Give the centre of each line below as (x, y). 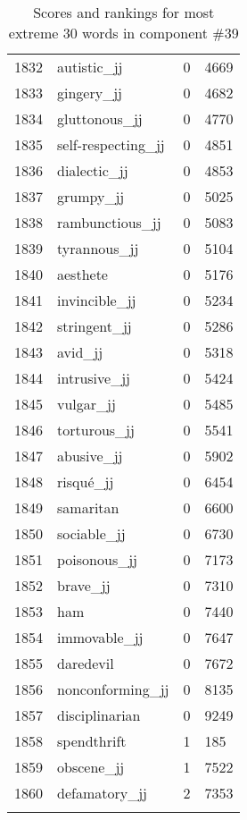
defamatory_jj (102, 793)
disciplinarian (99, 715)
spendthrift (92, 741)
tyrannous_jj (98, 248)
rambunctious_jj (109, 222)
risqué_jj (86, 482)
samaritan (88, 507)
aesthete (82, 274)
